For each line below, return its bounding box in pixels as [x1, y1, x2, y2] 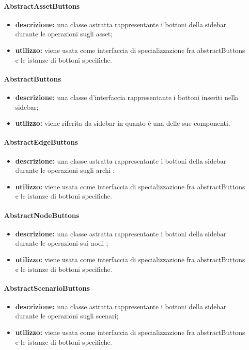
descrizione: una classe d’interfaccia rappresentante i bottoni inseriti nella [15, 92, 239, 102]
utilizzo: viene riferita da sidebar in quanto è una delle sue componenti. [15, 118, 230, 128]
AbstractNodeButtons [4, 210, 79, 220]
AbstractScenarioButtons [4, 283, 90, 293]
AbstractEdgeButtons [4, 137, 78, 147]
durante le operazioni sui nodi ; [15, 238, 108, 248]
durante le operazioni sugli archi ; [15, 165, 115, 175]
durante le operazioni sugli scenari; [15, 311, 119, 321]
